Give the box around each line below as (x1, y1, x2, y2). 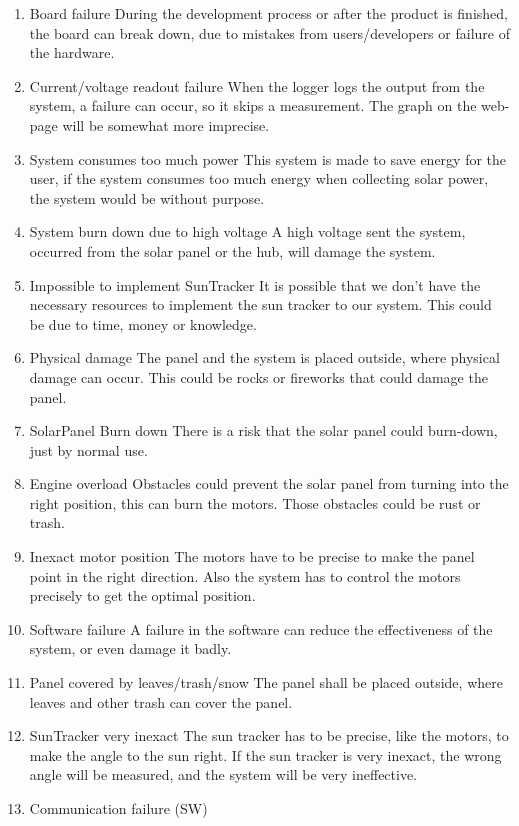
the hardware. (29, 42, 115, 63)
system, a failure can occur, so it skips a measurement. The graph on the (29, 95, 477, 116)
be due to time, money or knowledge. (29, 313, 257, 334)
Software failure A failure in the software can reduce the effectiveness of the (29, 618, 493, 639)
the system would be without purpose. (29, 187, 265, 208)
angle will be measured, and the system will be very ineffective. (29, 764, 418, 785)
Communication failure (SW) (29, 798, 208, 818)
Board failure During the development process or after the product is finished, (29, 3, 508, 23)
